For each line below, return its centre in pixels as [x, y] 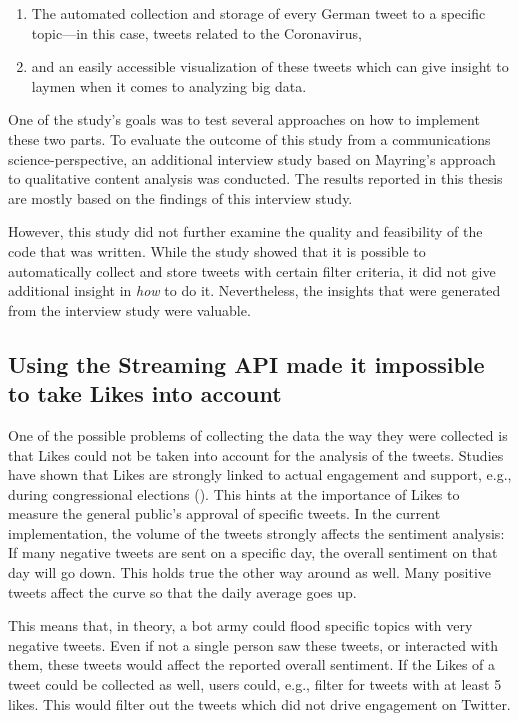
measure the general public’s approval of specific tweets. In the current [224, 513]
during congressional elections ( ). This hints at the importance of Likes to [234, 493]
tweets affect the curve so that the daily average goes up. [182, 591]
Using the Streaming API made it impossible [246, 363]
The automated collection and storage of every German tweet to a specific [258, 13]
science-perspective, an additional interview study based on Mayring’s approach [252, 158]
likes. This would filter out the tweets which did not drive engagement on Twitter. [259, 703]
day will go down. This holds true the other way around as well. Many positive [250, 572]
